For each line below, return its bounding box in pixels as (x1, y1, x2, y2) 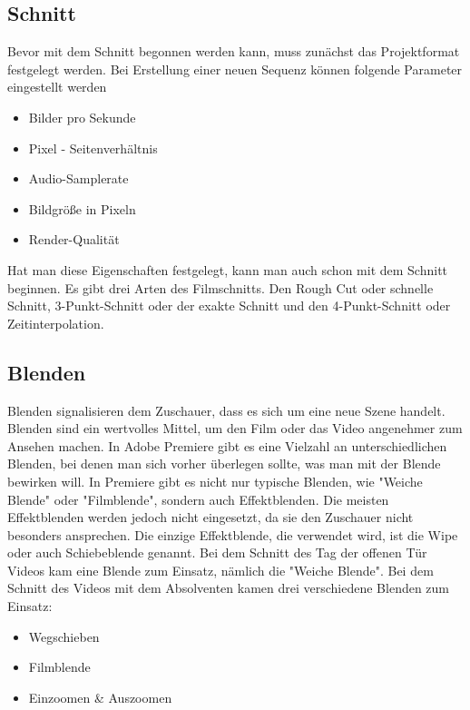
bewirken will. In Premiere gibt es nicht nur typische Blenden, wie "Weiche (7, 471, 423, 490)
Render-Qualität (28, 230, 120, 249)
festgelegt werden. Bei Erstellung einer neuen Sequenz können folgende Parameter (7, 59, 463, 78)
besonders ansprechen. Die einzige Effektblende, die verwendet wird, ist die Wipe (7, 525, 458, 544)
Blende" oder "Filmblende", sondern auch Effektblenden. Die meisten (7, 489, 389, 508)
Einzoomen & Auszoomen (28, 687, 172, 706)
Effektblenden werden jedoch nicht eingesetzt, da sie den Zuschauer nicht (7, 508, 414, 527)
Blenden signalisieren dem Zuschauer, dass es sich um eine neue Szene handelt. (7, 400, 446, 419)
